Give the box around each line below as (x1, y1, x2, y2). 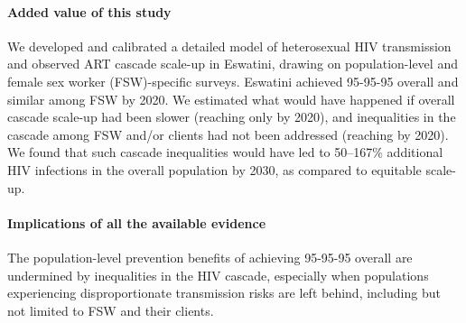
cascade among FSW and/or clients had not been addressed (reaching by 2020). (7, 125, 449, 143)
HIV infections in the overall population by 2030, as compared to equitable (7, 160, 422, 179)
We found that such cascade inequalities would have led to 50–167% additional (7, 143, 443, 161)
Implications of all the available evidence (7, 213, 266, 232)
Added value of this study (7, 2, 172, 21)
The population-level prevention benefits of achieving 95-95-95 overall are (7, 247, 413, 266)
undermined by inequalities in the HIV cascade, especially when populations (7, 265, 429, 284)
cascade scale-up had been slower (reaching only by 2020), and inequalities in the (7, 107, 456, 126)
